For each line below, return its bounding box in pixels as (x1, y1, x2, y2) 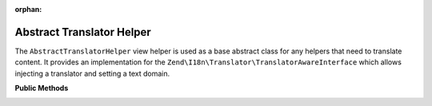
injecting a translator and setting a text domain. (14, 69, 170, 78)
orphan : (14, 5, 42, 14)
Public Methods (14, 84, 69, 93)
